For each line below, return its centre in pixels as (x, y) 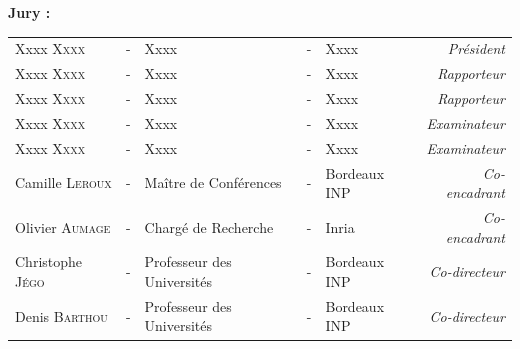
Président (476, 48)
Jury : (29, 12)
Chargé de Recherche (209, 226)
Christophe (49, 261)
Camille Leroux (63, 182)
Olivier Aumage (63, 226)
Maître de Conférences (213, 182)
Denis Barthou (61, 315)
